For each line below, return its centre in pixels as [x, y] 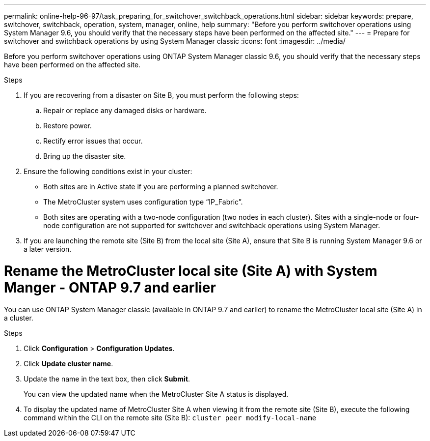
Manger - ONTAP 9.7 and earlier [110, 287]
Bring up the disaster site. [85, 156]
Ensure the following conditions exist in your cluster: [108, 171]
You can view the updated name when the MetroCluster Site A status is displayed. [156, 394]
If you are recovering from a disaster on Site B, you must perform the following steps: [161, 95]
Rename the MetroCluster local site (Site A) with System [191, 271]
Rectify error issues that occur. [93, 141]
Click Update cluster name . [68, 363]
